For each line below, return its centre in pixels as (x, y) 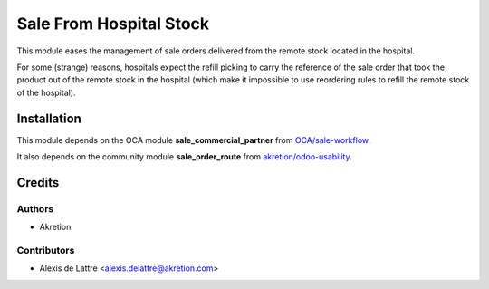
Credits (38, 183)
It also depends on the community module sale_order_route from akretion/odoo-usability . (184, 157)
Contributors (46, 250)
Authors (35, 208)
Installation (49, 118)
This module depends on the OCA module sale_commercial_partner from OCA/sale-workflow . (194, 140)
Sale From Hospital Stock (113, 24)
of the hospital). (46, 92)
